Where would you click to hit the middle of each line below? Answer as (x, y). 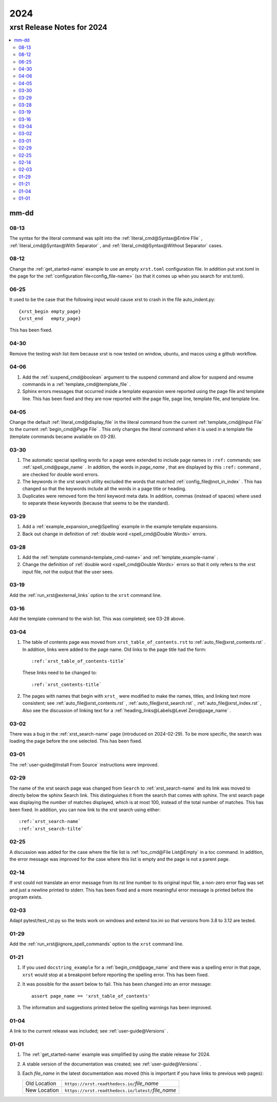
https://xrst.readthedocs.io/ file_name (112, 1083)
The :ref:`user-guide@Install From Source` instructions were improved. (84, 764)
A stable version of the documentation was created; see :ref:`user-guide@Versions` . (112, 1064)
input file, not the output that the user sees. (68, 572)
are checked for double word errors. (61, 474)
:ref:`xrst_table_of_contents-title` (79, 661)
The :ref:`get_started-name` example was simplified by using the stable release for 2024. (116, 1054)
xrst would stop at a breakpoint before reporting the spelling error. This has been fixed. (116, 975)
